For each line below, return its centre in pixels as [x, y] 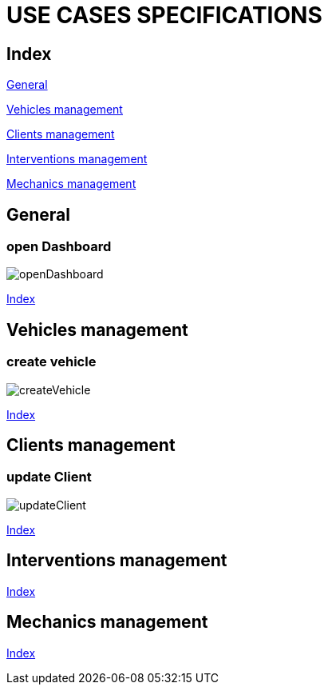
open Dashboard [59, 247]
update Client [49, 477]
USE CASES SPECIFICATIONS [164, 15]
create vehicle [51, 362]
